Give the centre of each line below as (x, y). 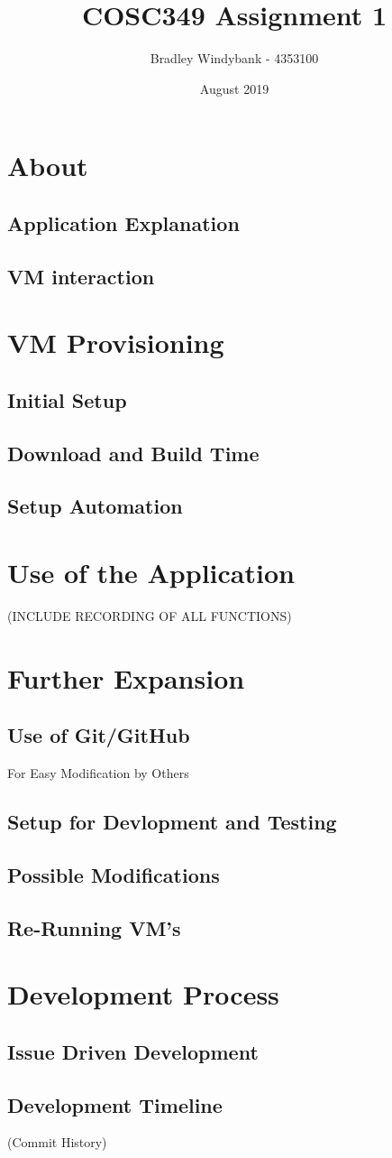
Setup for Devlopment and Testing (172, 822)
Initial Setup (67, 399)
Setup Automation (95, 506)
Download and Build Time (133, 453)
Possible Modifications (114, 874)
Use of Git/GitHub (99, 735)
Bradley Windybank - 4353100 (234, 58)
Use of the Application (151, 572)
